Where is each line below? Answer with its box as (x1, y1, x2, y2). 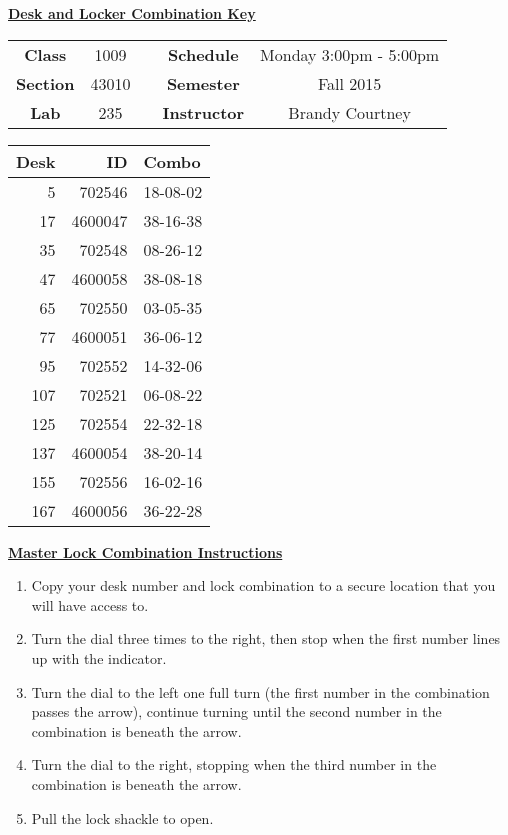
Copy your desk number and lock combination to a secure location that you (31, 575, 496, 596)
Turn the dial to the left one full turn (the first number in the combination (31, 681, 490, 702)
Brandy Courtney (288, 100, 411, 124)
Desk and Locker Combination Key (8, 3, 256, 23)
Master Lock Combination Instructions (8, 541, 283, 562)
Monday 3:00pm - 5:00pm (260, 42, 440, 66)
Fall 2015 (317, 71, 382, 95)
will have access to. (31, 594, 149, 615)
